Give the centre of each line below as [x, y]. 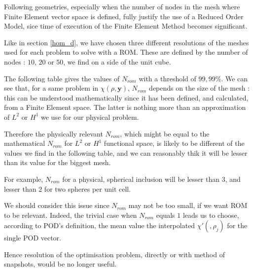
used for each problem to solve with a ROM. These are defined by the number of [126, 52]
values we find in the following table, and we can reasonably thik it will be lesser [126, 153]
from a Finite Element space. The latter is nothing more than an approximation [125, 107]
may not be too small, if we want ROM [188, 205]
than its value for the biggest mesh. [57, 162]
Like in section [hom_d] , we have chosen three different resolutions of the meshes [126, 42]
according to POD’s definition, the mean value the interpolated [100, 225]
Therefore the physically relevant [54, 133]
